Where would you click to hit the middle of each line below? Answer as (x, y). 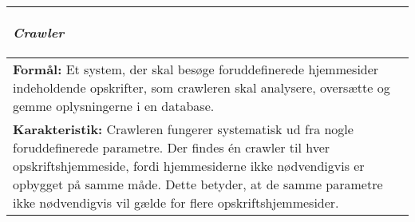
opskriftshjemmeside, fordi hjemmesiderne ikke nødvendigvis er (189, 166)
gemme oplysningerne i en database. (114, 106)
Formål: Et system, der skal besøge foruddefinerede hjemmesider (196, 69)
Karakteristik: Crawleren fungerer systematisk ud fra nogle (183, 129)
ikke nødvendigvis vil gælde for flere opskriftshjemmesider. (176, 202)
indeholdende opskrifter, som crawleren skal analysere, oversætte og (202, 87)
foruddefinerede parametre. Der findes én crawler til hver (172, 147)
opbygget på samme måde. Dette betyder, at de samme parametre (198, 184)
